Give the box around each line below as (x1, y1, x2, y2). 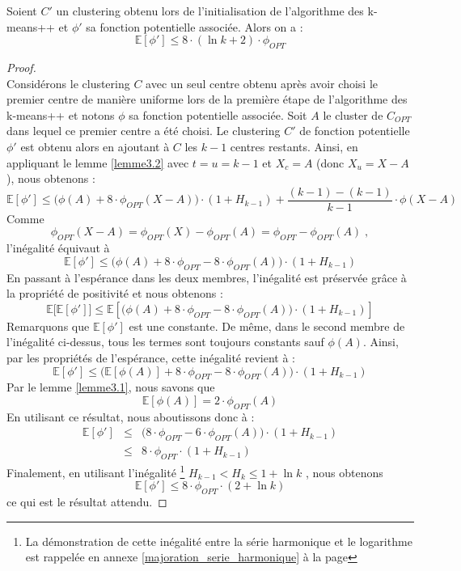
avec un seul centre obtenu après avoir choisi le (146, 74, 379, 91)
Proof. (6, 58, 36, 75)
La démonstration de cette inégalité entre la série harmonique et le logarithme (25, 532, 412, 549)
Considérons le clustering (6, 74, 130, 91)
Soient (6, 2, 37, 19)
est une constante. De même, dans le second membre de (129, 317, 405, 334)
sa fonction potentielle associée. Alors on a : (86, 18, 303, 35)
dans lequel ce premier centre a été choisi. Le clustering (6, 122, 281, 139)
